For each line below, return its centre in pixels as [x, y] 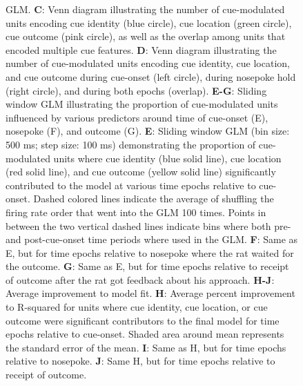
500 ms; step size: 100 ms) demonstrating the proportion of [131, 144]
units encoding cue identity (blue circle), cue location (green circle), [149, 22]
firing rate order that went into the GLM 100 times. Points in [136, 212]
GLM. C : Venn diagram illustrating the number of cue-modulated [145, 9]
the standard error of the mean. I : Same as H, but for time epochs [146, 347]
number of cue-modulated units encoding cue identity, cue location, [148, 63]
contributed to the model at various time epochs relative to [131, 185]
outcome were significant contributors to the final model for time [143, 320]
